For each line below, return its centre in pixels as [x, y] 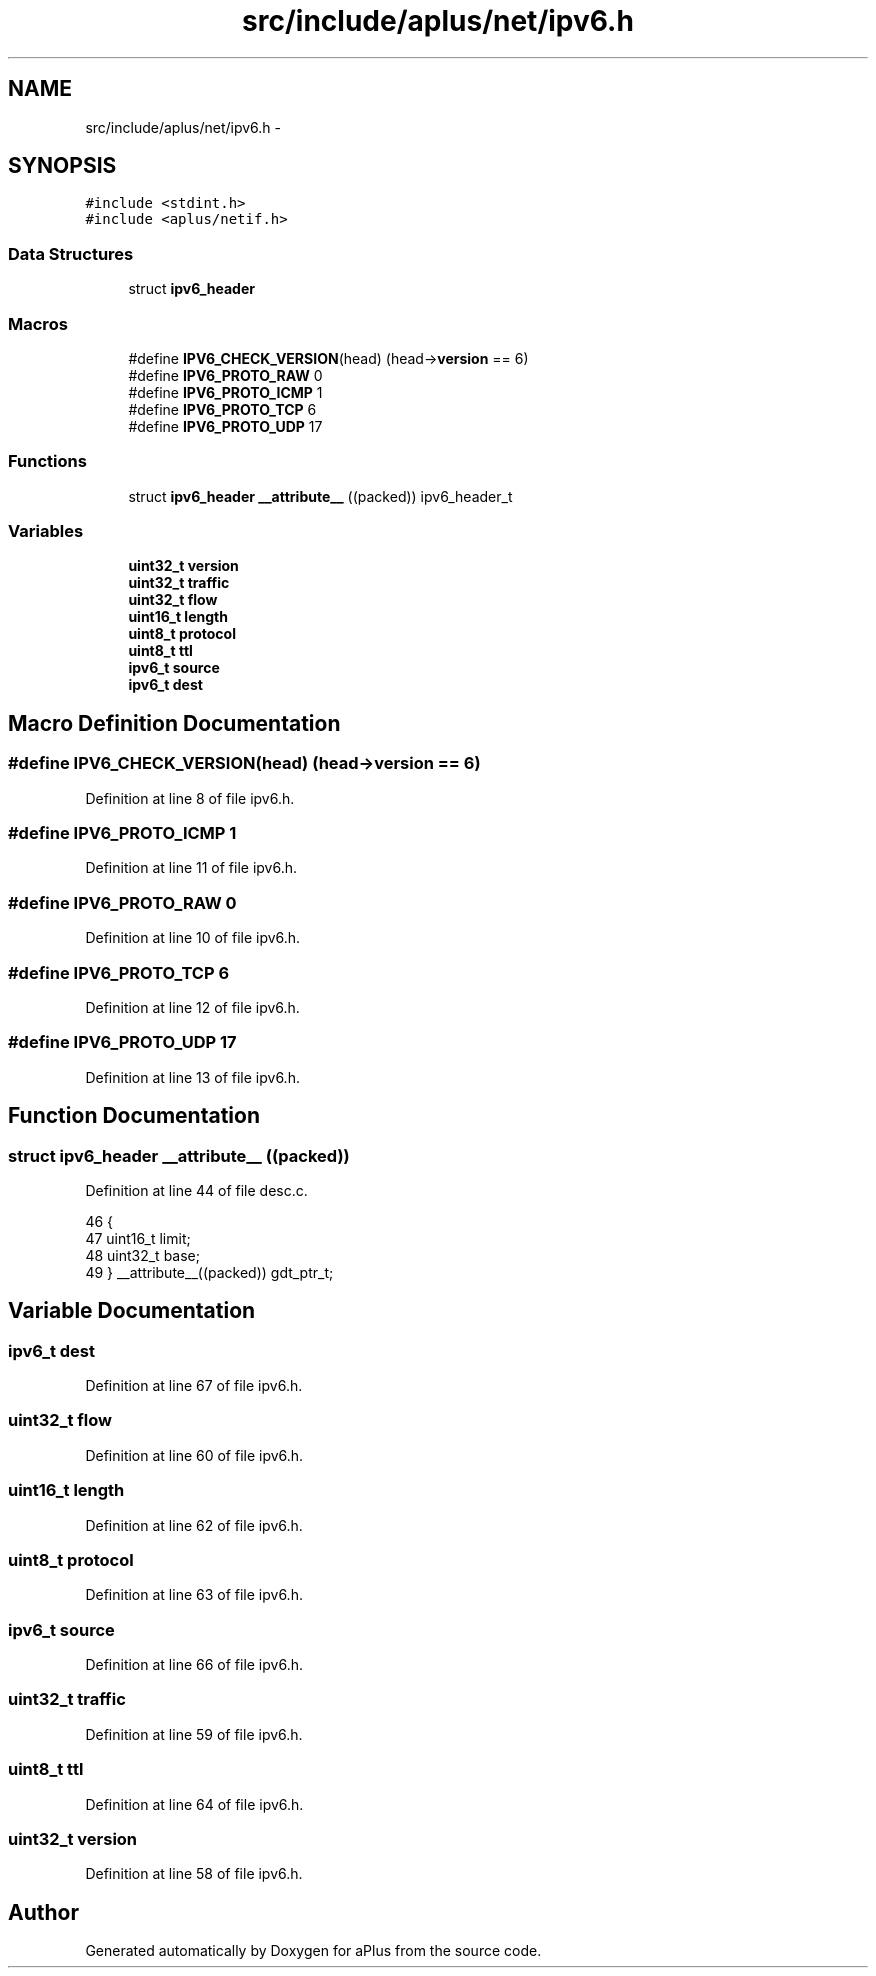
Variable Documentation [132, 1311]
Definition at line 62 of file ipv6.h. [194, 1525]
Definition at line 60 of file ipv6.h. [194, 1455]
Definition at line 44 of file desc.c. [196, 1190]
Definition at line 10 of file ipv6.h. [193, 938]
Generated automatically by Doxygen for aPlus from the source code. [313, 1951]
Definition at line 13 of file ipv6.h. [192, 1077]
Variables [46, 531]
